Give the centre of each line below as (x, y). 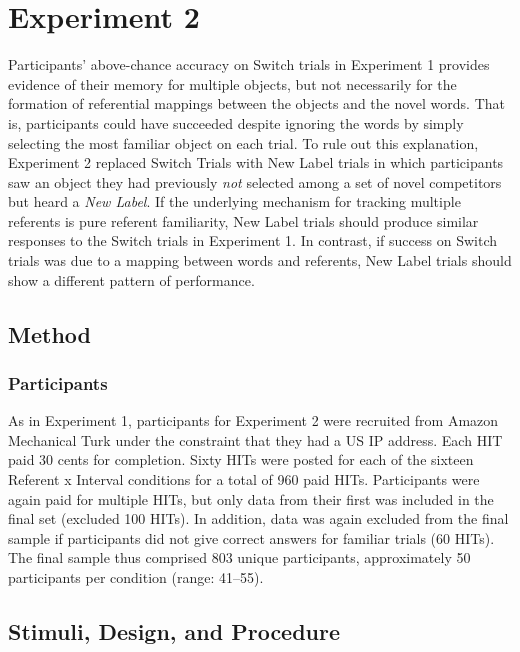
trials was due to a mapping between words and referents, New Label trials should (260, 260)
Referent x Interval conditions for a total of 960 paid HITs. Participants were (244, 479)
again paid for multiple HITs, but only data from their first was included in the (251, 498)
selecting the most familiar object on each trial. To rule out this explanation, (243, 142)
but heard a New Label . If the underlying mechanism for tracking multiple (234, 201)
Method (49, 333)
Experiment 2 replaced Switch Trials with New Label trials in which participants (256, 162)
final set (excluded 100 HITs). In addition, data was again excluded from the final (258, 518)
